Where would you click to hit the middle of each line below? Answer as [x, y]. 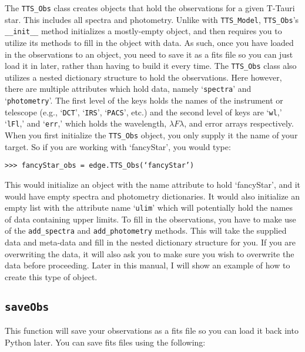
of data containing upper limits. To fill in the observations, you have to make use [150, 219]
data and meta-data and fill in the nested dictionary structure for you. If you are [150, 242]
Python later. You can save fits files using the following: [105, 342]
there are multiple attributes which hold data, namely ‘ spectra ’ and [128, 89]
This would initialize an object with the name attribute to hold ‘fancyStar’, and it [153, 184]
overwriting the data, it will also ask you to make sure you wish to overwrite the [150, 253]
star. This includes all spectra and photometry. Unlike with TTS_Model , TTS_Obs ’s [152, 19]
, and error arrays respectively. [239, 123]
